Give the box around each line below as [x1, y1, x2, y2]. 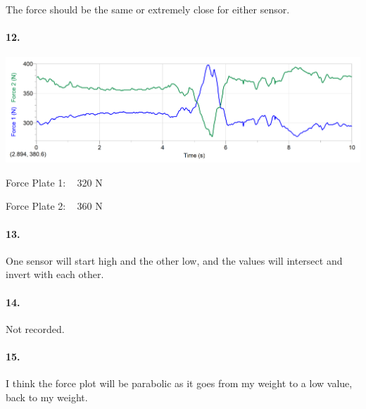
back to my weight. [6, 389, 88, 404]
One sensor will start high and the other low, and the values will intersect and [6, 253, 343, 268]
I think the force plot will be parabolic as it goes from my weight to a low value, [6, 376, 353, 391]
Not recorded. [6, 321, 65, 336]
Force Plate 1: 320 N [6, 175, 103, 189]
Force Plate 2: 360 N [6, 199, 103, 213]
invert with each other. [6, 267, 104, 282]
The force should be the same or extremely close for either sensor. [6, 2, 290, 16]
